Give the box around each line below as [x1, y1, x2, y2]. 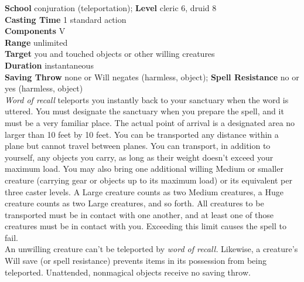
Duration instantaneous [5, 59, 94, 71]
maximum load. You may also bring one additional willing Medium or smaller [5, 162, 283, 175]
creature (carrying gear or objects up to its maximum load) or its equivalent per [5, 174, 292, 186]
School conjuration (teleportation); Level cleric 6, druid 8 [5, 2, 217, 13]
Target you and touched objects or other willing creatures [5, 47, 215, 60]
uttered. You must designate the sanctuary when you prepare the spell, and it [5, 105, 284, 117]
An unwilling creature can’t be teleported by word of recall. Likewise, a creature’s [5, 243, 298, 255]
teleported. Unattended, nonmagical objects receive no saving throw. [5, 266, 251, 278]
